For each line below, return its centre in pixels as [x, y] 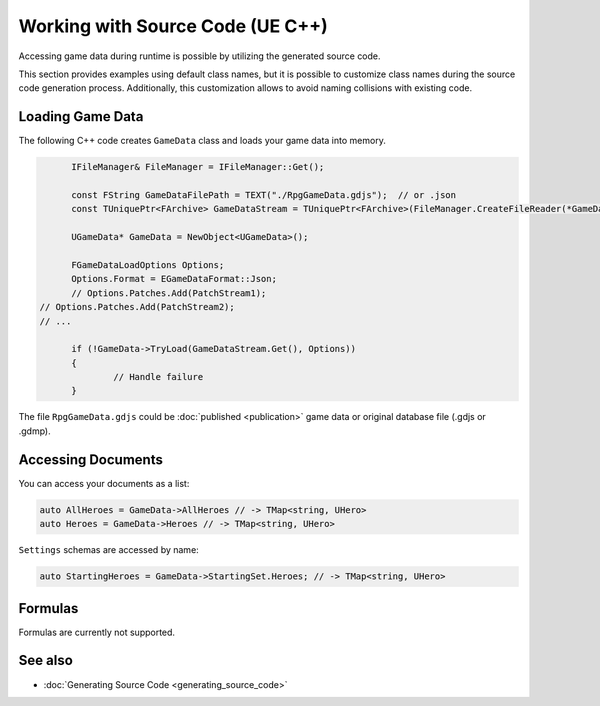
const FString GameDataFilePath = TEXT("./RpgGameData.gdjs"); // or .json [264, 195]
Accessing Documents [91, 459]
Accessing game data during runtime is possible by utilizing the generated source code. [199, 56]
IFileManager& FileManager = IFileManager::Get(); [198, 167]
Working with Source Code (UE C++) [173, 26]
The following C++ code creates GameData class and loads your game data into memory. [202, 141]
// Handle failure [158, 377]
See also [46, 660]
